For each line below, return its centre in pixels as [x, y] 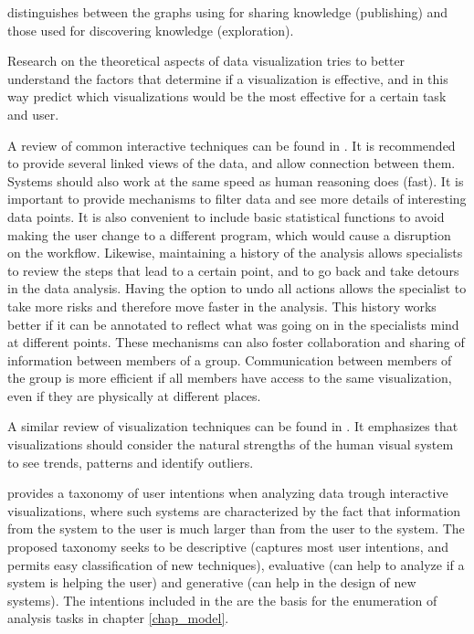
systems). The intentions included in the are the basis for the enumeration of [222, 600]
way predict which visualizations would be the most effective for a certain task [227, 96]
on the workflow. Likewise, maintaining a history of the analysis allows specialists [235, 253]
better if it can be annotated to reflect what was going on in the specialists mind [233, 324]
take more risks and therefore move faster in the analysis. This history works [222, 306]
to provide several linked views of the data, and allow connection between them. [232, 163]
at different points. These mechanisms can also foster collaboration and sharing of [236, 342]
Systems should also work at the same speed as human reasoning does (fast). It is [236, 180]
